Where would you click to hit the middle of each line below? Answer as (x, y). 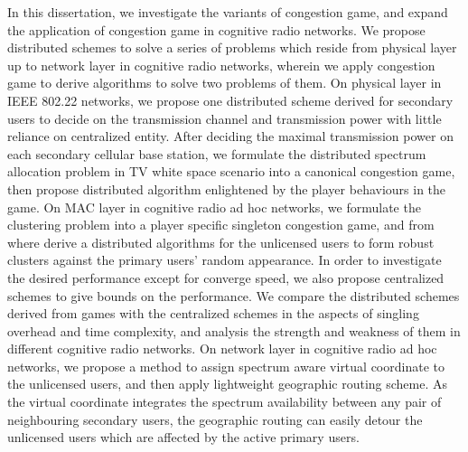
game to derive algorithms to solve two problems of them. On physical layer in (225, 83)
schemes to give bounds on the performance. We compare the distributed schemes (234, 295)
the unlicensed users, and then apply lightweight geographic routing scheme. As (228, 384)
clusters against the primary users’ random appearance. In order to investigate (225, 260)
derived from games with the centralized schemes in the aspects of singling (213, 313)
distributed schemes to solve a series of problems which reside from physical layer (232, 47)
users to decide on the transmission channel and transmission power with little (225, 118)
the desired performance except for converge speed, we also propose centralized (226, 277)
